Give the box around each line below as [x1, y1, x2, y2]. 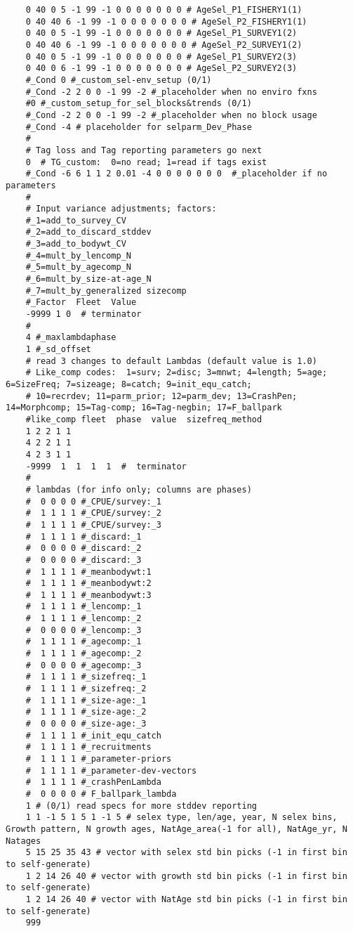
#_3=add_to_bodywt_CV [25, 239, 126, 249]
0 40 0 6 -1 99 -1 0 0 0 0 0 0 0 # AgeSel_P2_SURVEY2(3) [25, 63, 298, 74]
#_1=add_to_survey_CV [25, 215, 126, 226]
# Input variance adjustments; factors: [25, 204, 217, 214]
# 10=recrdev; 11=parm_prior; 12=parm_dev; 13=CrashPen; [25, 391, 298, 401]
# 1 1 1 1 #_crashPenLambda [25, 777, 161, 788]
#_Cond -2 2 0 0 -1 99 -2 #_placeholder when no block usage [25, 110, 317, 120]
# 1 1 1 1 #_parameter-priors [25, 754, 172, 764]
